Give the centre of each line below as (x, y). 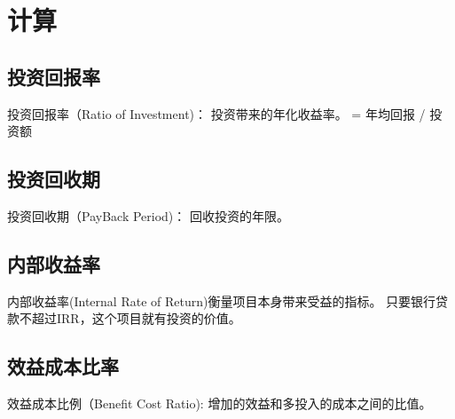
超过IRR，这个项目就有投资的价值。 (136, 318)
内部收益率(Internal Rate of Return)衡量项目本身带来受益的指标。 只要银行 (222, 300)
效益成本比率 (63, 366)
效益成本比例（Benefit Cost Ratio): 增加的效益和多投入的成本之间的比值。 (220, 403)
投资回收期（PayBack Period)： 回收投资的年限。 (148, 215)
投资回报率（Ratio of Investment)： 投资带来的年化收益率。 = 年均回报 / (216, 113)
